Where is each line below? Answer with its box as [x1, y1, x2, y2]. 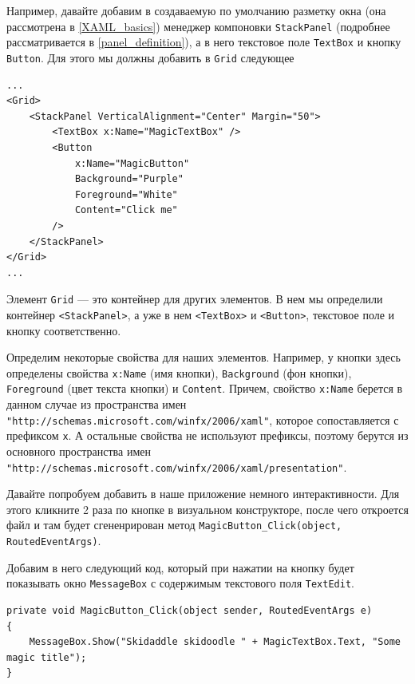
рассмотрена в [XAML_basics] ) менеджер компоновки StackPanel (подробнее [6, 18, 390, 34]
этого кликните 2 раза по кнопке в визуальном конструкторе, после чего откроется [6, 500, 409, 517]
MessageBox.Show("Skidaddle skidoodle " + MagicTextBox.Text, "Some [29, 636, 401, 648]
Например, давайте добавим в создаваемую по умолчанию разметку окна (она [6, 2, 386, 18]
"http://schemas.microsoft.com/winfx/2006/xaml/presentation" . [6, 458, 347, 475]
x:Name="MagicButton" [74, 157, 190, 169]
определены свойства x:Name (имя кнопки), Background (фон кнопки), [6, 364, 352, 381]
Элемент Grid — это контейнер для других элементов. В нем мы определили [6, 291, 383, 307]
